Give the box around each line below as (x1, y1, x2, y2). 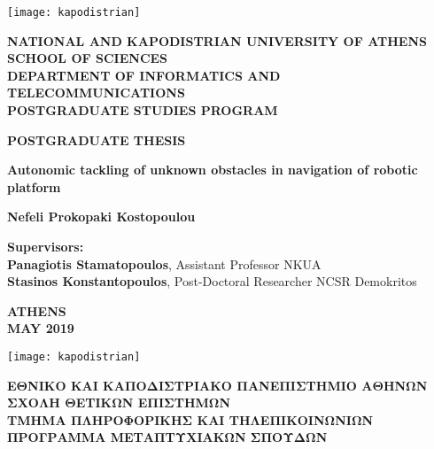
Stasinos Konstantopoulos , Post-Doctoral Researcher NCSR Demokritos (7, 272, 417, 290)
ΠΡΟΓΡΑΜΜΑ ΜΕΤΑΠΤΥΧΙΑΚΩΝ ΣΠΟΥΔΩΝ (7, 428, 328, 446)
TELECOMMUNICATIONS (7, 83, 185, 102)
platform (7, 177, 61, 196)
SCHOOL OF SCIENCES (7, 49, 168, 67)
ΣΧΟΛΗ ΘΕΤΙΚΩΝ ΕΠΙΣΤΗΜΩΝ (7, 393, 230, 412)
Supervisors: (7, 237, 84, 255)
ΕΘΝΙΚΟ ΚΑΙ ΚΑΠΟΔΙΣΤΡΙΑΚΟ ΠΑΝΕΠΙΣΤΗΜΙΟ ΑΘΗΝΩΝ (7, 375, 428, 394)
